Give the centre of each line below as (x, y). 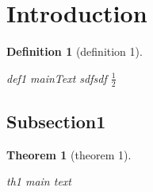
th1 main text (39, 181)
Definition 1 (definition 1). (75, 51)
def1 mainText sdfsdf (57, 78)
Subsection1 (56, 121)
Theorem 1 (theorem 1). (69, 154)
